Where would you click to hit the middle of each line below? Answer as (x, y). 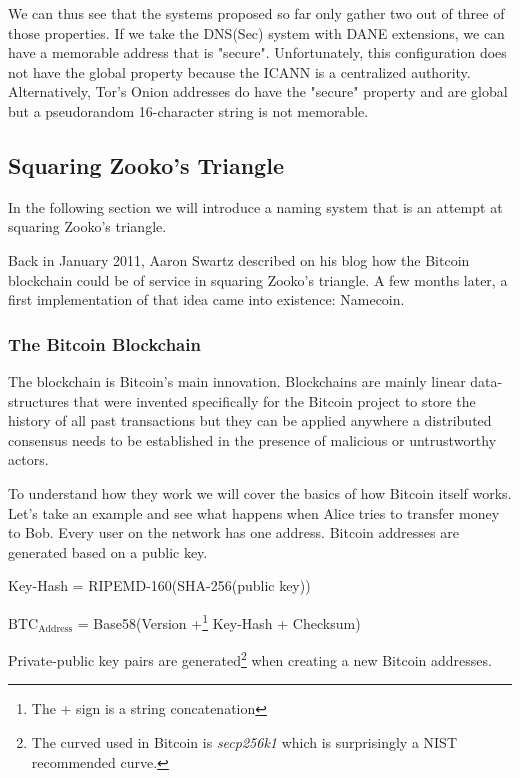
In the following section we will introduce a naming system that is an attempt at (255, 206)
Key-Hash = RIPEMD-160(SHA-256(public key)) (159, 585)
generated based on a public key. (108, 551)
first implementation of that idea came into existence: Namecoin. (206, 299)
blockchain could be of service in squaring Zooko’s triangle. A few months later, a (258, 279)
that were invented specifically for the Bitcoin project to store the (274, 400)
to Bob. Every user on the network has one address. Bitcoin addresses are (233, 532)
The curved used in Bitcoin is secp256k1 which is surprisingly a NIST (244, 741)
